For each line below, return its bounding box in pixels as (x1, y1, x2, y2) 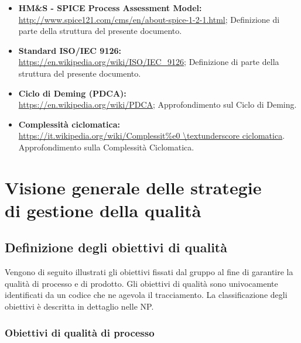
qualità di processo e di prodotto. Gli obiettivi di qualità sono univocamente (5, 277, 278, 289)
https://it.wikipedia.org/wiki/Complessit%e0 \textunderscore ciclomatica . (18, 129, 285, 142)
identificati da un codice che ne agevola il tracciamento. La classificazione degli (5, 289, 288, 301)
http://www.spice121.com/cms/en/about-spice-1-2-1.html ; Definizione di (18, 13, 280, 25)
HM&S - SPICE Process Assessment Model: (18, 2, 202, 13)
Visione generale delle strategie (5, 175, 262, 199)
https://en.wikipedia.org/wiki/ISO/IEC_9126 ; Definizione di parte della (18, 56, 279, 68)
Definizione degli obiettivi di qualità (5, 238, 227, 256)
